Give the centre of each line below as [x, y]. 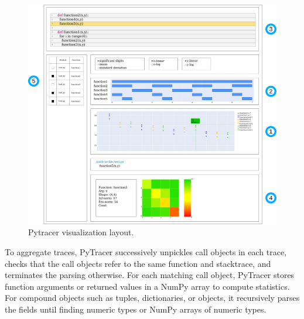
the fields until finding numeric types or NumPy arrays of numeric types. [136, 309]
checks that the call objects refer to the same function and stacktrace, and [138, 263]
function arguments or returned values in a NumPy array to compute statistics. [147, 286]
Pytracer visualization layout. [81, 232]
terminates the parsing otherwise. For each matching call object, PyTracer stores [150, 275]
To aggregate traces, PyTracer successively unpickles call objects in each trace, [146, 251]
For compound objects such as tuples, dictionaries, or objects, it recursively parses [152, 298]
